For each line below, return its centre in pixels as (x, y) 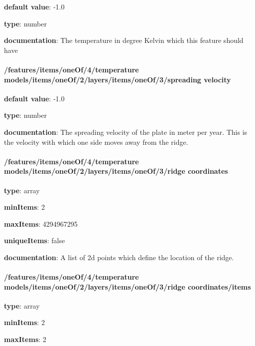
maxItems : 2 (25, 339)
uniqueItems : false (35, 240)
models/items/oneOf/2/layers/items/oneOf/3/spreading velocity (118, 79)
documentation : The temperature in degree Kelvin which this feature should (124, 40)
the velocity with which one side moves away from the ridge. (96, 142)
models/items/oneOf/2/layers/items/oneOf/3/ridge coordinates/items (127, 286)
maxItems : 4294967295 (41, 223)
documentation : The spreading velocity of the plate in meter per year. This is (126, 132)
